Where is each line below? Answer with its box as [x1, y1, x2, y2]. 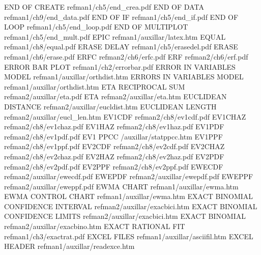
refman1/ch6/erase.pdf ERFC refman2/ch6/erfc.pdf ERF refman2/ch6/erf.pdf [4, 51, 248, 62]
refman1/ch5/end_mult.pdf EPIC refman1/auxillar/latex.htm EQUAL [4, 31, 226, 42]
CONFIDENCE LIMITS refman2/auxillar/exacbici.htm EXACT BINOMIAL [4, 211, 246, 221]
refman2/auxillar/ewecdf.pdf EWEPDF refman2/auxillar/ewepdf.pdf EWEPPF [4, 171, 253, 182]
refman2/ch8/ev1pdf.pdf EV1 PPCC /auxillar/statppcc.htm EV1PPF [4, 131, 223, 141]
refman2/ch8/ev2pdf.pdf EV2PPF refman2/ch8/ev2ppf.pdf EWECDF [4, 161, 223, 172]
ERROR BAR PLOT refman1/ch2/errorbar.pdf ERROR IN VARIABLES [4, 61, 236, 72]
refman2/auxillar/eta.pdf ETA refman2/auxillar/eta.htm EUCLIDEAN [4, 91, 227, 102]
